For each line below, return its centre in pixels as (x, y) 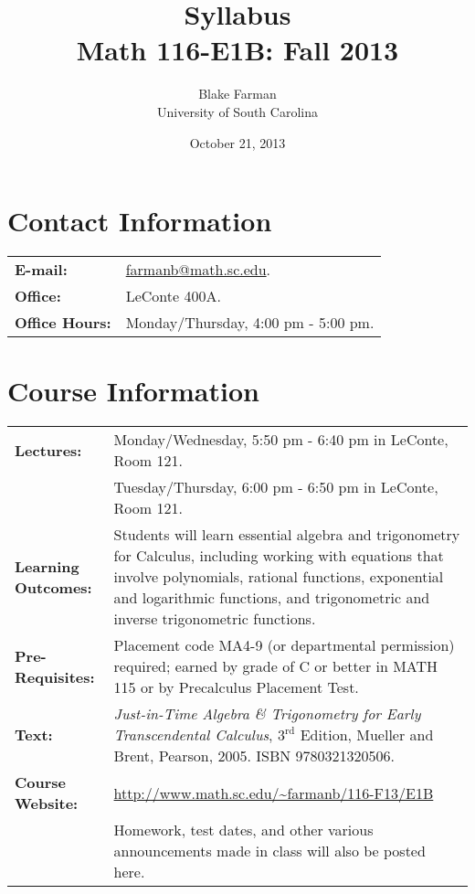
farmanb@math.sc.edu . (198, 270)
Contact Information (140, 221)
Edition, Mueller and (367, 735)
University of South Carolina (237, 111)
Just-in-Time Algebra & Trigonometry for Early (267, 714)
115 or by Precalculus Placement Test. (236, 687)
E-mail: (41, 270)
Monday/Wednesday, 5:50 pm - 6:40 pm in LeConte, (281, 440)
